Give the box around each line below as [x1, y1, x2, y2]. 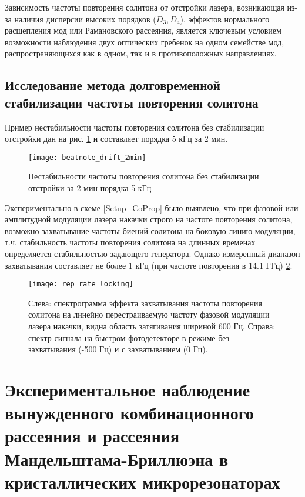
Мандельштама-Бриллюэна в [5, 446, 229, 471]
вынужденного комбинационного [5, 401, 254, 425]
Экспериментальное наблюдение [5, 377, 250, 401]
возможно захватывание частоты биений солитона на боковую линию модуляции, [5, 224, 296, 236]
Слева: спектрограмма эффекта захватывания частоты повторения [28, 296, 262, 309]
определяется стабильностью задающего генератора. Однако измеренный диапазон [5, 247, 300, 259]
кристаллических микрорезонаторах [5, 469, 280, 493]
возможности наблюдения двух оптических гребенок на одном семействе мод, [5, 35, 284, 48]
